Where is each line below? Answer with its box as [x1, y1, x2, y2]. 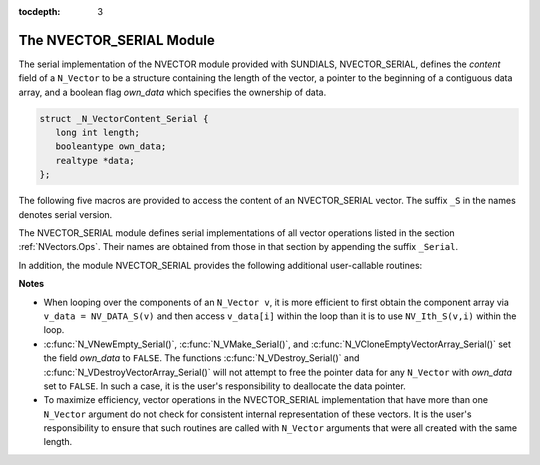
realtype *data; [55, 155, 135, 166]
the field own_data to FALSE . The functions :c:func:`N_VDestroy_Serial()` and [43, 352, 360, 364]
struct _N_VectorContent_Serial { [39, 113, 209, 124]
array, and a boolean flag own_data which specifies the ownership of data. [18, 86, 327, 98]
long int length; [55, 127, 140, 139]
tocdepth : [18, 6, 61, 17]
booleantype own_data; [55, 141, 167, 152]
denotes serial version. [18, 208, 113, 220]
